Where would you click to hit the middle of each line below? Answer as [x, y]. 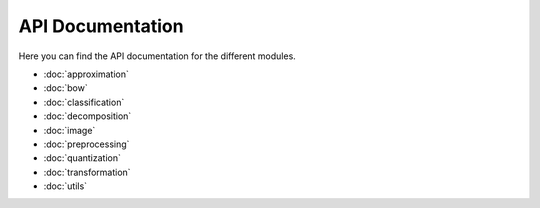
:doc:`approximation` [86, 74]
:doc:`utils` [65, 186]
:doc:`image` [69, 130]
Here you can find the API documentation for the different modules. [157, 56]
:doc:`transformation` [87, 172]
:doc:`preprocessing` [86, 144]
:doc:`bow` [66, 88]
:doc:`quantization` [82, 158]
